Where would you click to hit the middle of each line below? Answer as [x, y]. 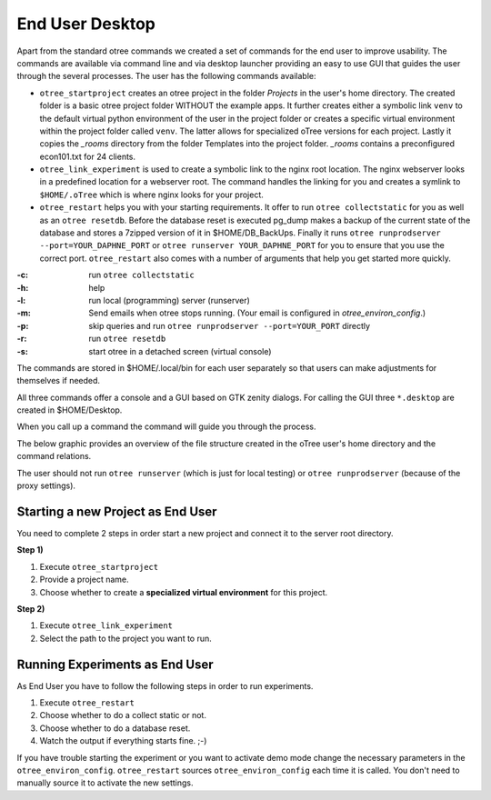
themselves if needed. [58, 381]
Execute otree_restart [87, 702]
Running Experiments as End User [115, 664]
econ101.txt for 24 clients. [88, 156]
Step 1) [30, 550]
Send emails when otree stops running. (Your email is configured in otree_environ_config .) [257, 313]
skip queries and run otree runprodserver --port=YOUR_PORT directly [230, 325]
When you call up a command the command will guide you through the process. [167, 426]
